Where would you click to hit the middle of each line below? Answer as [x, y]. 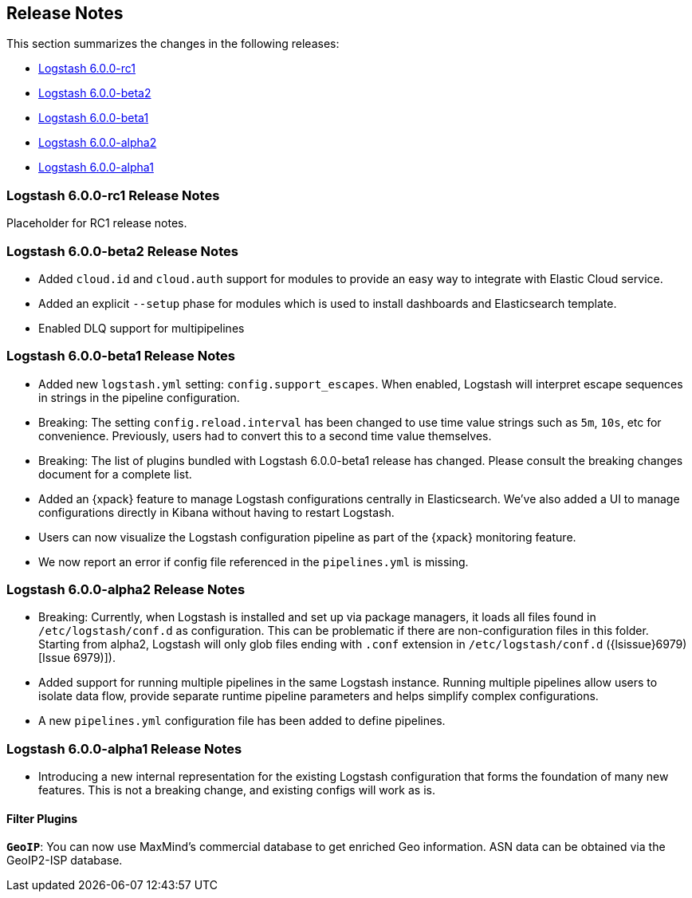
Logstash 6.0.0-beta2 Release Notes [122, 251]
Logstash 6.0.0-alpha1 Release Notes [124, 748]
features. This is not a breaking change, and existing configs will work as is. [237, 790]
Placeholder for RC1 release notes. [97, 223]
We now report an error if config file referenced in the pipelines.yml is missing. [254, 561]
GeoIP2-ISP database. [65, 861]
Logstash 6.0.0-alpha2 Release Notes [126, 590]
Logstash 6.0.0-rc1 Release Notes [113, 195]
